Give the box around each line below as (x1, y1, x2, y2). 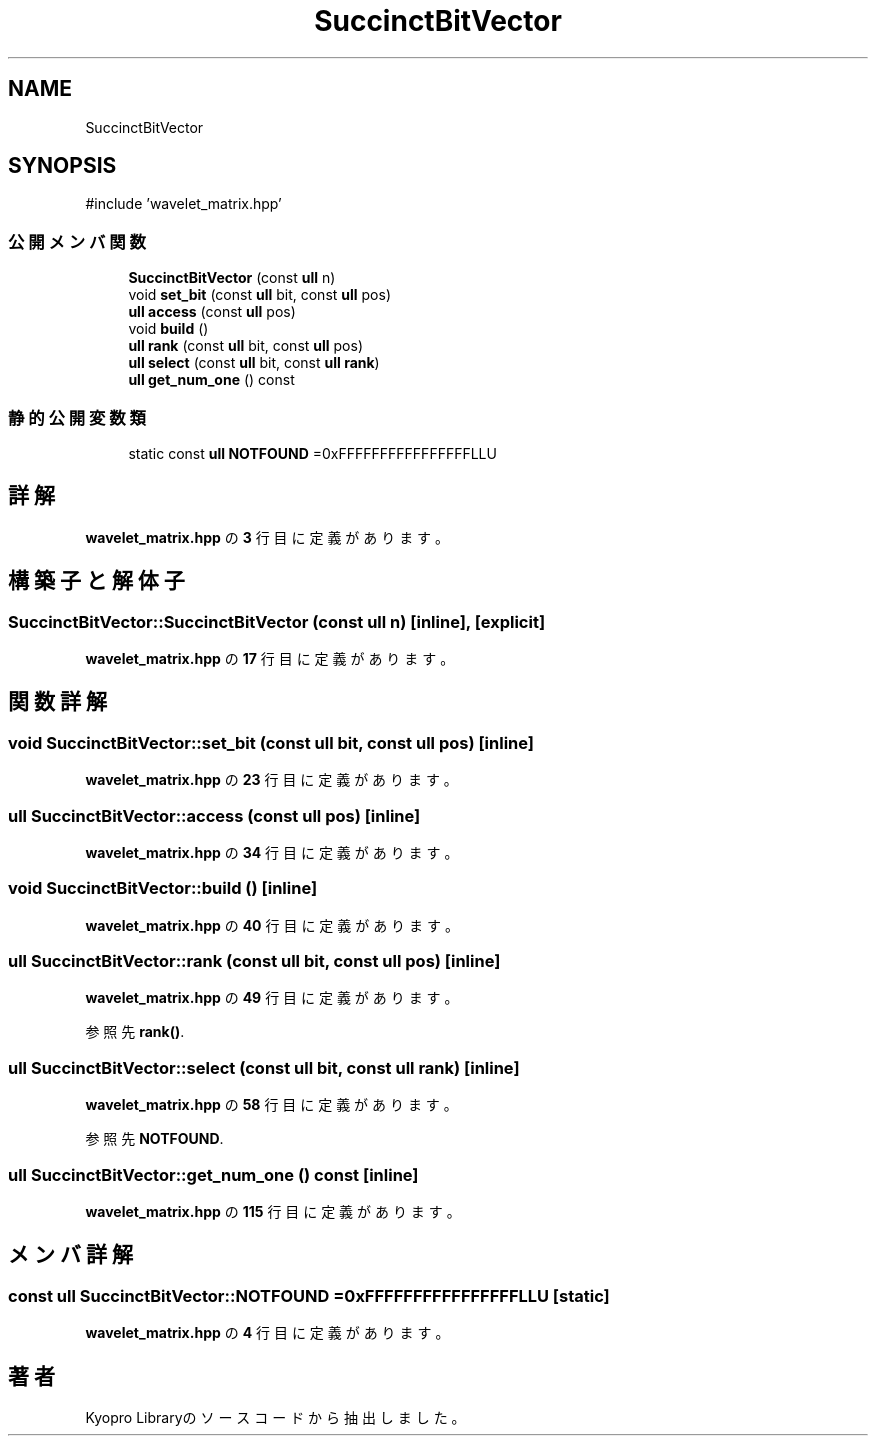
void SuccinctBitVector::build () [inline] (8, 878, 318, 899)
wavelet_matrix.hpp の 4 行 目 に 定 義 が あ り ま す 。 (85, 1324, 450, 1342)
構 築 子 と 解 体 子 (8, 568, 185, 594)
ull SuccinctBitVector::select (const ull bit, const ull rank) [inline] (8, 1057, 520, 1078)
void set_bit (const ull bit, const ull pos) (128, 286, 392, 304)
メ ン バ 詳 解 (8, 1242, 133, 1268)
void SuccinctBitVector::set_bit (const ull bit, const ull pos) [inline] (8, 732, 534, 753)
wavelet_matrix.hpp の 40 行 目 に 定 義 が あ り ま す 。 (85, 916, 459, 934)
